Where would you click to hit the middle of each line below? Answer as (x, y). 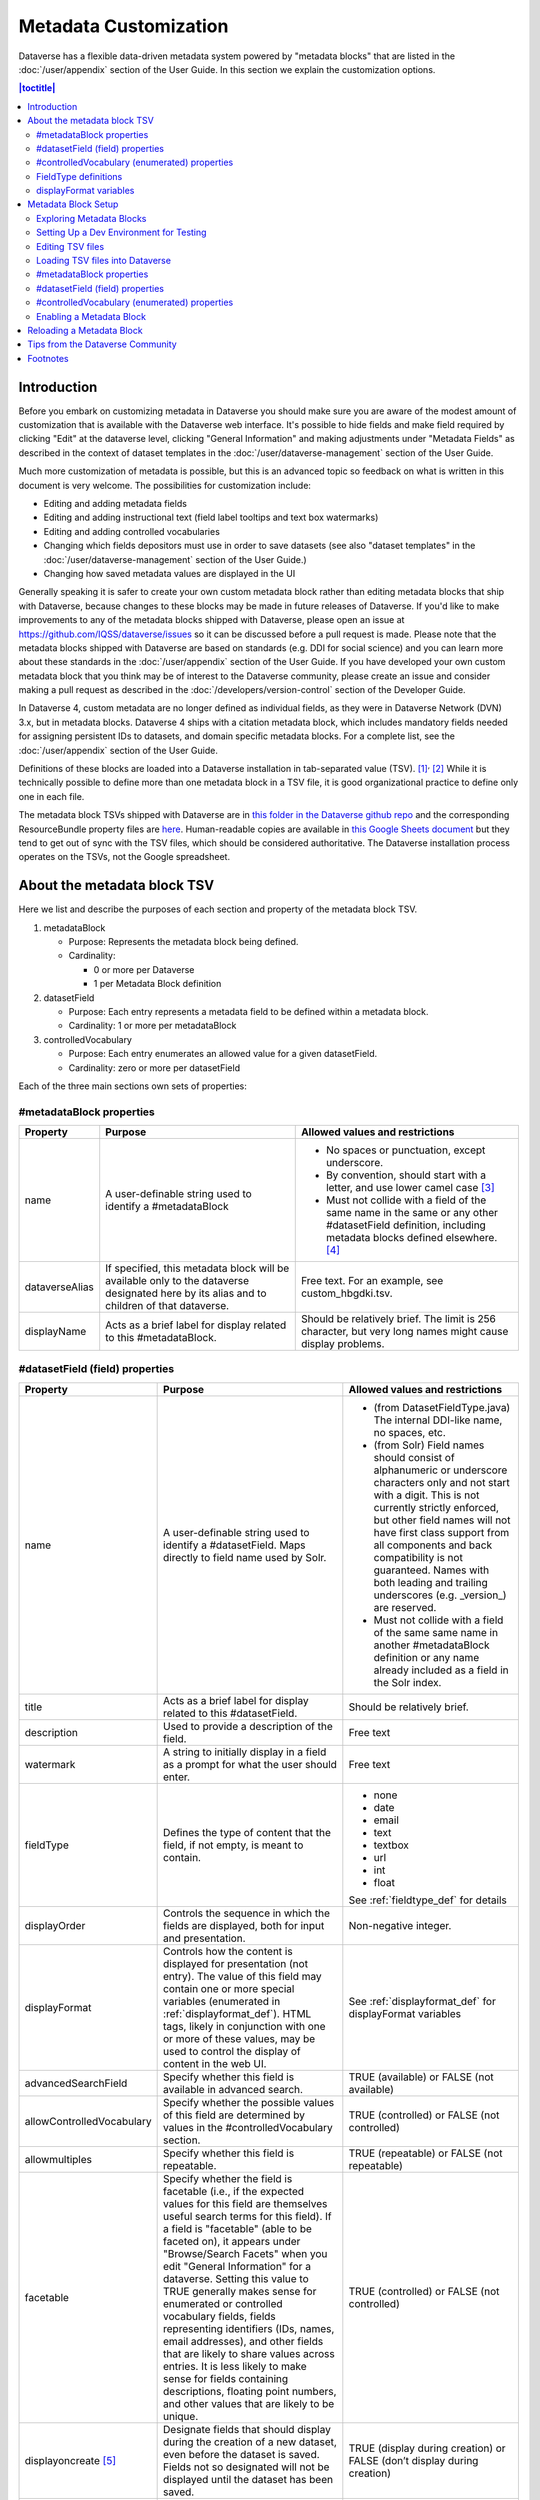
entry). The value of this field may (242, 1976)
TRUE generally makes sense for (240, 2291)
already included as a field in (441, 1670)
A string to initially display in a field (245, 1752)
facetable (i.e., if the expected (234, 2191)
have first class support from (441, 1532)
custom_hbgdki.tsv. (346, 1293)
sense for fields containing (226, 2378)
